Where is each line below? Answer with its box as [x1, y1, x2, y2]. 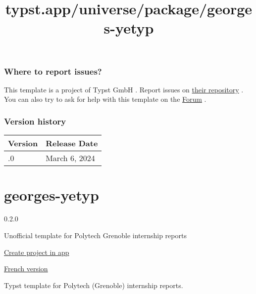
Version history [4, 115, 66, 127]
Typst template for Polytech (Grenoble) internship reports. [4, 280, 183, 290]
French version [4, 263, 48, 274]
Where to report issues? [4, 65, 102, 77]
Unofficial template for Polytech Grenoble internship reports [4, 230, 187, 240]
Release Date [46, 137, 98, 149]
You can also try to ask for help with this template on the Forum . [4, 94, 206, 104]
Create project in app [4, 247, 69, 257]
